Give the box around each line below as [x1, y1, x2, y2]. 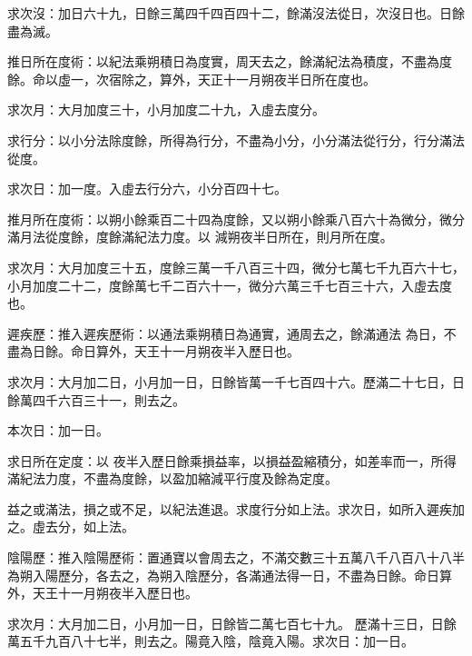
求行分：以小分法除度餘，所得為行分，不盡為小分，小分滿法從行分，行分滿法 [7, 130, 465, 149]
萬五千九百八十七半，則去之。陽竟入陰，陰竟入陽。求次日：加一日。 [7, 631, 414, 651]
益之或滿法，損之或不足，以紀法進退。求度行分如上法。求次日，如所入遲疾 [7, 499, 452, 518]
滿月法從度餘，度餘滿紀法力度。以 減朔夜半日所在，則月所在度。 [7, 227, 393, 246]
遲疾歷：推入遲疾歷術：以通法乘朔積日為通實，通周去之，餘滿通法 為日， [7, 323, 444, 343]
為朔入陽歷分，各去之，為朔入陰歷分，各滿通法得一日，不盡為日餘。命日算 [7, 565, 452, 584]
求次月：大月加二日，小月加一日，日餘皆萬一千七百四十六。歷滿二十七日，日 [7, 372, 465, 391]
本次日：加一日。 [7, 421, 109, 440]
